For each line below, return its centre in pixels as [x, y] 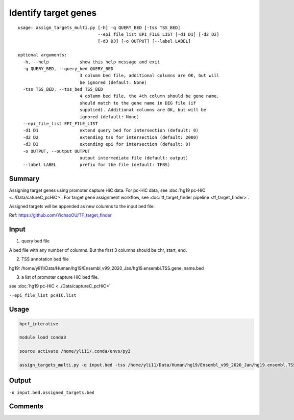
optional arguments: [42, 55]
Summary [24, 179]
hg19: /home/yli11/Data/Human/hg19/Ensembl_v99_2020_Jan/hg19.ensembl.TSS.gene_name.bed [107, 268]
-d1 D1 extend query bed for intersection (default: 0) [111, 131]
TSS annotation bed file [45, 259]
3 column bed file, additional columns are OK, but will [149, 76]
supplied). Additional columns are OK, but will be [143, 110]
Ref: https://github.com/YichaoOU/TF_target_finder [61, 215]
